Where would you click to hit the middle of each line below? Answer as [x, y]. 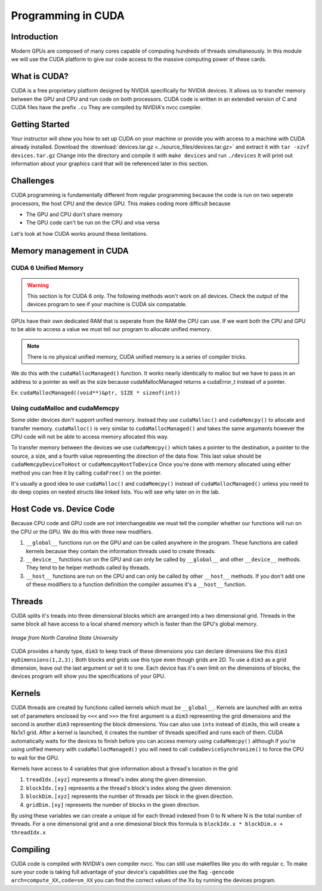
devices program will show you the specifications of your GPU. [88, 676]
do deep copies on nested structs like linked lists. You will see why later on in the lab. [115, 492]
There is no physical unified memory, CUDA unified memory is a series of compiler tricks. [137, 357]
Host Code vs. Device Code [63, 509]
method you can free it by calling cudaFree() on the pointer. [86, 473]
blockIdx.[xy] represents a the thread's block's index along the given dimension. [129, 788]
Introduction [35, 37]
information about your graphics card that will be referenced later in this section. [110, 164]
